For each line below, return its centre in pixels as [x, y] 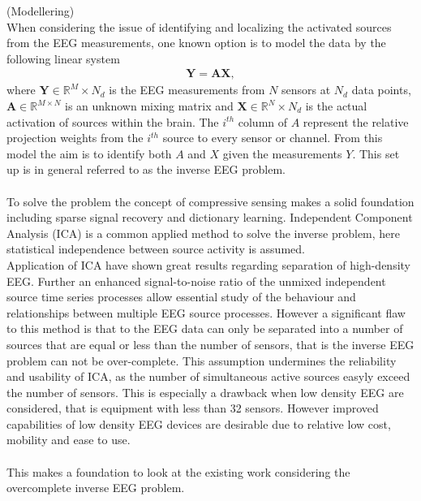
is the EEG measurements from [187, 90]
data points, [381, 90]
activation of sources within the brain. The [113, 121]
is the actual [336, 106]
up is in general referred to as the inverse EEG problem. [146, 169]
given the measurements [282, 153]
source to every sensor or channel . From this [273, 138]
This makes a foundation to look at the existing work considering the [178, 471]
